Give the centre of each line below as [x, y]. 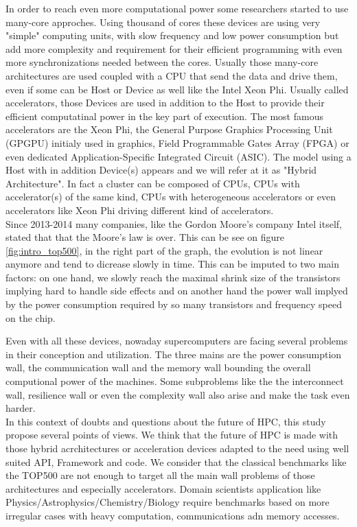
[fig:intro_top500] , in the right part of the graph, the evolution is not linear [164, 250]
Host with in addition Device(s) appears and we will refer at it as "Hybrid [161, 170]
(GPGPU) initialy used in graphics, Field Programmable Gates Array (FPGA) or [177, 142]
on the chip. [31, 317]
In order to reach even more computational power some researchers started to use [177, 8]
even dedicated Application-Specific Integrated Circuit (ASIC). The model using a [178, 156]
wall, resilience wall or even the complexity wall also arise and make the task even [178, 394]
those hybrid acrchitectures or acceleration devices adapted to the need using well [177, 448]
